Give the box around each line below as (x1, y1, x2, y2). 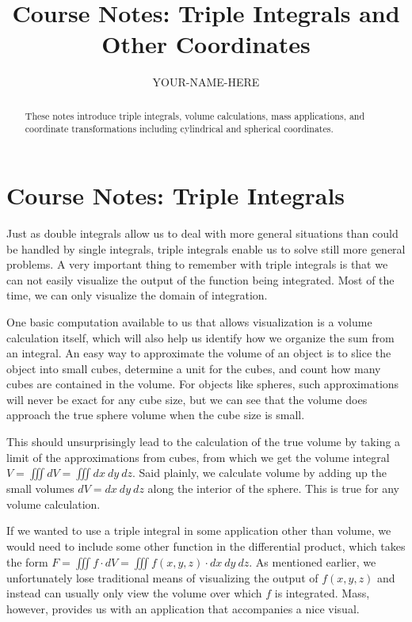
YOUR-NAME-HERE (152, 74, 260, 90)
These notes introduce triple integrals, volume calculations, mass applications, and (25, 109, 365, 122)
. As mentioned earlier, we (249, 553, 376, 570)
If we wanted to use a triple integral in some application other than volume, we (6, 522, 391, 539)
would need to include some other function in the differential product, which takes (6, 538, 406, 555)
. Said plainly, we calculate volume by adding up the (132, 464, 387, 481)
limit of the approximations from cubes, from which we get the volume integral (6, 448, 390, 465)
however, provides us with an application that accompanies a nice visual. (6, 600, 360, 616)
